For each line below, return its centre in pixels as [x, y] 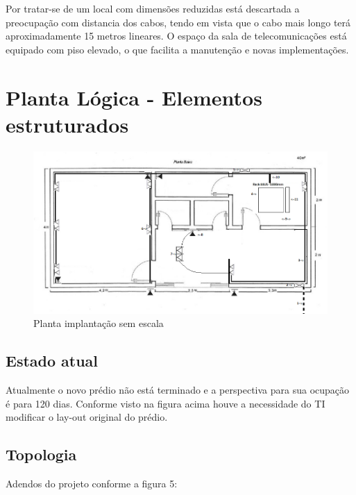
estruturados [67, 124]
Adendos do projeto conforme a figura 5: [92, 484]
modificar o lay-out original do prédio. [87, 417]
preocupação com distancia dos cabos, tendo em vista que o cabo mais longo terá [178, 22]
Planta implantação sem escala [99, 323]
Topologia [41, 454]
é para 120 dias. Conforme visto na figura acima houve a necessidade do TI [166, 403]
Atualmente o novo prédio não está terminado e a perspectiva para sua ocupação [178, 390]
